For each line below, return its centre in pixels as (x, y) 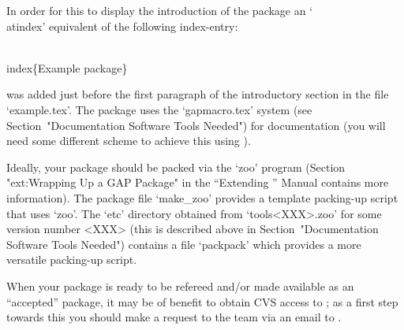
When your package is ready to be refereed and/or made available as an (180, 286)
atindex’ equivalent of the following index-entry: (122, 26)
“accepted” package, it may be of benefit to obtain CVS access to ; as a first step (202, 301)
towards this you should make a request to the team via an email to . (174, 317)
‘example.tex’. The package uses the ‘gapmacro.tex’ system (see (159, 109)
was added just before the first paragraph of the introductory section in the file (198, 94)
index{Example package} (67, 67)
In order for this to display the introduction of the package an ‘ (160, 10)
